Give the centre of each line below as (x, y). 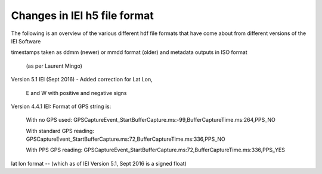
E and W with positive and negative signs (76, 93)
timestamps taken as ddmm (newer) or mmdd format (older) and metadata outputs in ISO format (129, 52)
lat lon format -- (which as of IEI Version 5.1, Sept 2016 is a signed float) (99, 163)
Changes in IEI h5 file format (83, 15)
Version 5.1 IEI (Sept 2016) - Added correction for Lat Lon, (82, 80)
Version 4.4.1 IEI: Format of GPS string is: (61, 106)
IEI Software (26, 41)
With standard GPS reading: (60, 131)
